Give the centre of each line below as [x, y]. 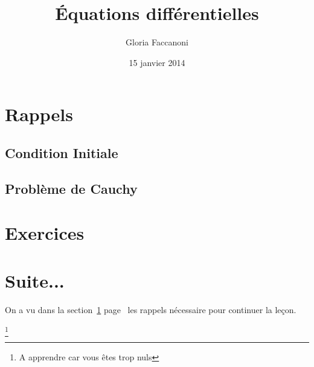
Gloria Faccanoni [157, 42]
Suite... [35, 280]
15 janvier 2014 [157, 62]
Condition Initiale [62, 152]
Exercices [45, 233]
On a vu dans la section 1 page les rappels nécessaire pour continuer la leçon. [151, 309]
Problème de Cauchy [71, 188]
